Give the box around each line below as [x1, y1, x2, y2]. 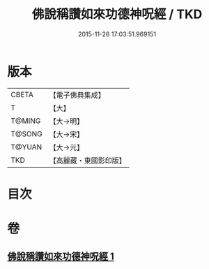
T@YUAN [10, 142, 42, 152]
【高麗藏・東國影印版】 [49, 155, 127, 165]
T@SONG [10, 129, 43, 138]
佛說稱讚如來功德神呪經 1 [7, 251, 115, 263]
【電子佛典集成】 [49, 90, 106, 100]
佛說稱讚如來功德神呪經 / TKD [31, 6, 203, 22]
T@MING [10, 116, 41, 126]
